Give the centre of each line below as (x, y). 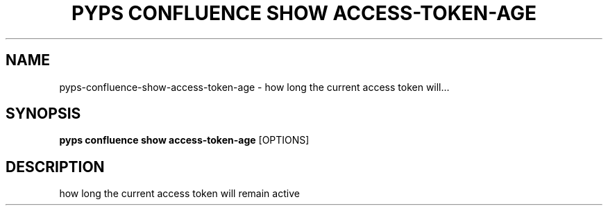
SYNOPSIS (43, 114)
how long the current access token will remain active (179, 194)
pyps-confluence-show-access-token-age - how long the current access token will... (254, 87)
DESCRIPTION (55, 167)
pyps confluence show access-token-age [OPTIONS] (184, 140)
